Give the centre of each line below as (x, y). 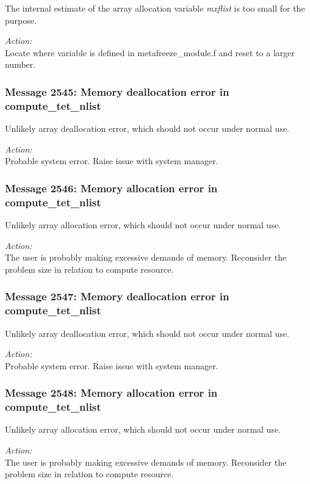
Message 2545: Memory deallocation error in (117, 91)
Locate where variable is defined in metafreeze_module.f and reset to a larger (150, 52)
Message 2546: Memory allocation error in (111, 188)
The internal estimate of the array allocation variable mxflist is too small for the (155, 8)
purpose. (21, 20)
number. (20, 64)
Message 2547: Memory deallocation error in (117, 296)
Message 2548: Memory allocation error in (111, 393)
